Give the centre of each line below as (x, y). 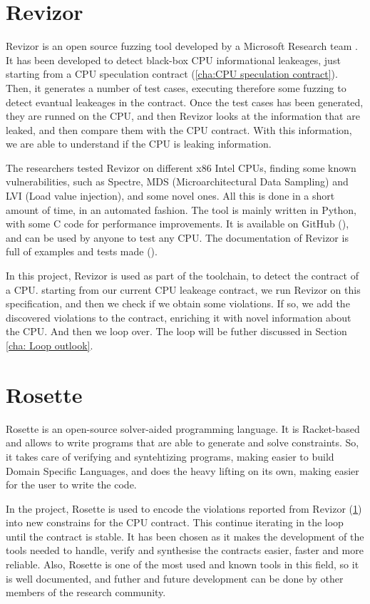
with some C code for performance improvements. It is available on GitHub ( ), (178, 224)
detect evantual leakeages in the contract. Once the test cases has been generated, (185, 102)
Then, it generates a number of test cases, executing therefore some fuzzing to (176, 87)
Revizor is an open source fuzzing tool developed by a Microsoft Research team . (182, 46)
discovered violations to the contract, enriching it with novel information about (179, 317)
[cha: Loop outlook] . (50, 345)
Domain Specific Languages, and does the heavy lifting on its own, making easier (183, 470)
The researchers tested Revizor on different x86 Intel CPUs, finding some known (181, 167)
